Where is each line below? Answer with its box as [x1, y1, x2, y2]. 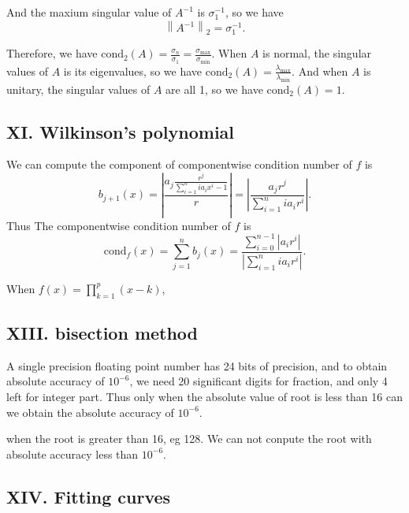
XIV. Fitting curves [6, 484, 171, 508]
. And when [292, 62, 348, 79]
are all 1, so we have [165, 80, 263, 97]
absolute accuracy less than [6, 445, 139, 462]
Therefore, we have [6, 45, 98, 61]
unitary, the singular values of [6, 80, 151, 97]
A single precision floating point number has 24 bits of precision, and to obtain [6, 357, 388, 374]
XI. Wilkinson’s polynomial [6, 119, 235, 143]
